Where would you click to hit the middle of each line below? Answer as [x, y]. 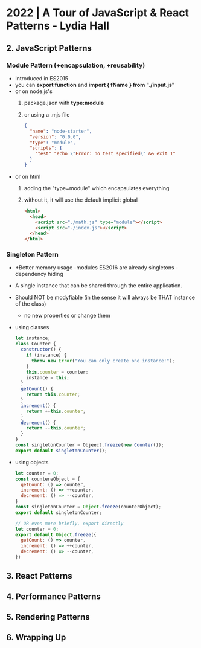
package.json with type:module [64, 103]
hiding [56, 274]
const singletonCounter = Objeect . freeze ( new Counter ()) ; [89, 445]
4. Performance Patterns [54, 596]
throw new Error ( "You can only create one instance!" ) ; [103, 361]
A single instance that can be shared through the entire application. [99, 286]
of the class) [30, 304]
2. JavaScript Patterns [49, 48]
